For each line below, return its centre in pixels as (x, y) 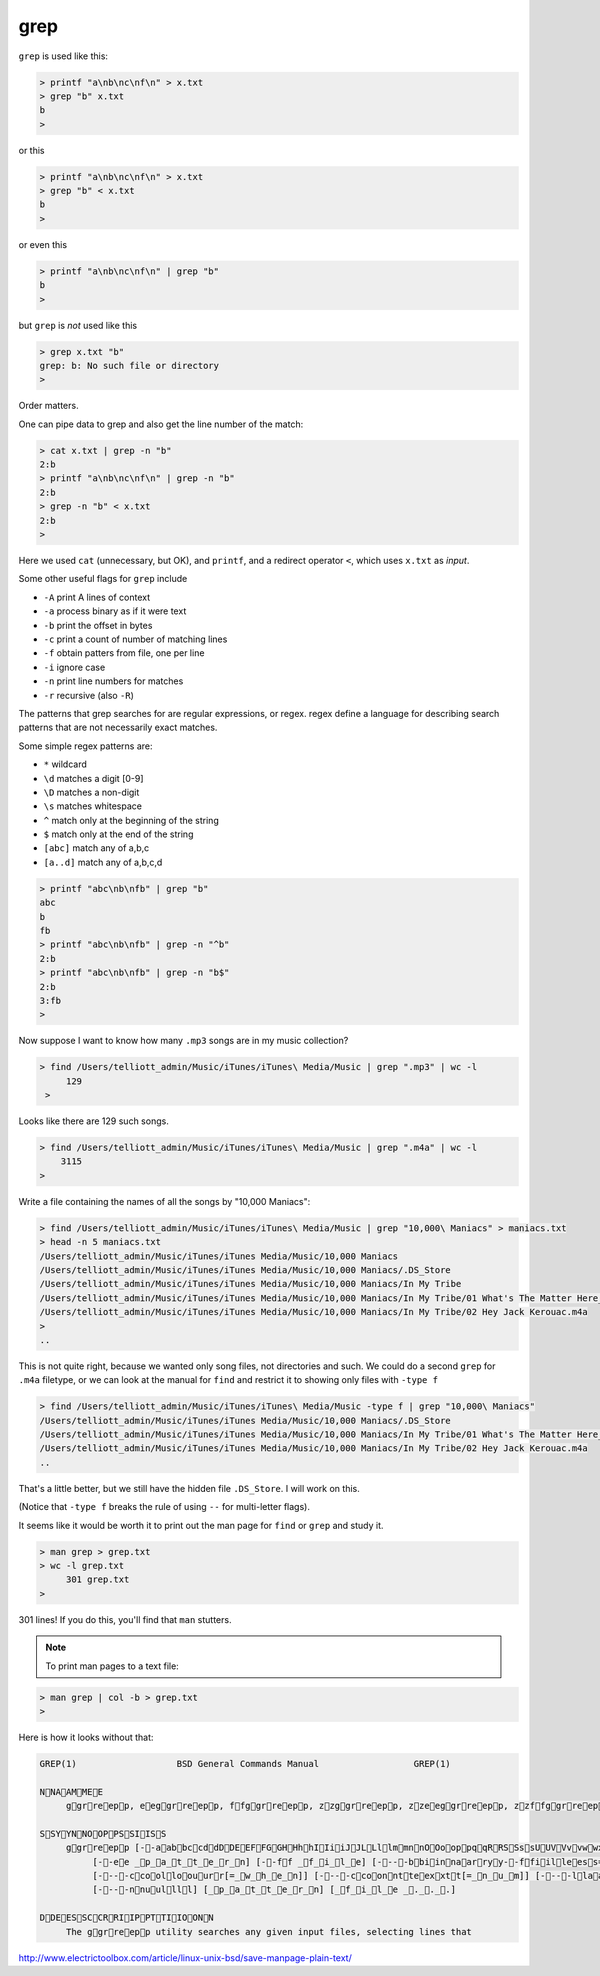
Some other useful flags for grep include (103, 579)
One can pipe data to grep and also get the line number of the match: (161, 424)
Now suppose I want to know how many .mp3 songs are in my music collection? (183, 1041)
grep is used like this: (63, 56)
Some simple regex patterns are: (85, 746)
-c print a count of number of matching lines (135, 639)
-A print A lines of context (97, 597)
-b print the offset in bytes (98, 625)
